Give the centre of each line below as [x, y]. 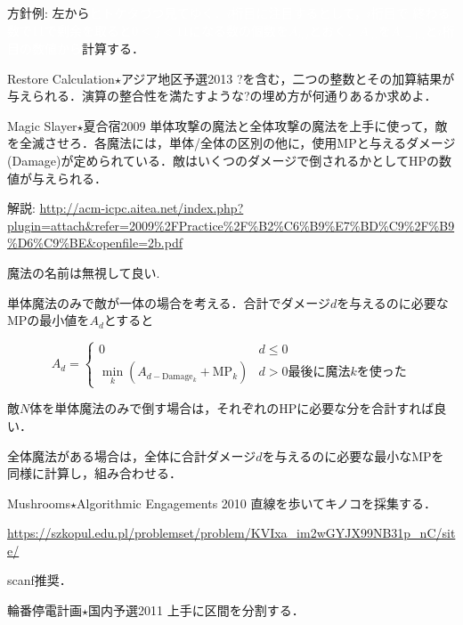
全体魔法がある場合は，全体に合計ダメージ [132, 455]
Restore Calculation [61, 78]
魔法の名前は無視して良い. [84, 272]
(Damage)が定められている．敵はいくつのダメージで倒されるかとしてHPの [223, 161]
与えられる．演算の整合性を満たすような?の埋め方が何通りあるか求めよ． [222, 96]
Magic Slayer [42, 125]
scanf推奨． [40, 580]
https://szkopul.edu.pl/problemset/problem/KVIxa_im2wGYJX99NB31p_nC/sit [231, 533]
